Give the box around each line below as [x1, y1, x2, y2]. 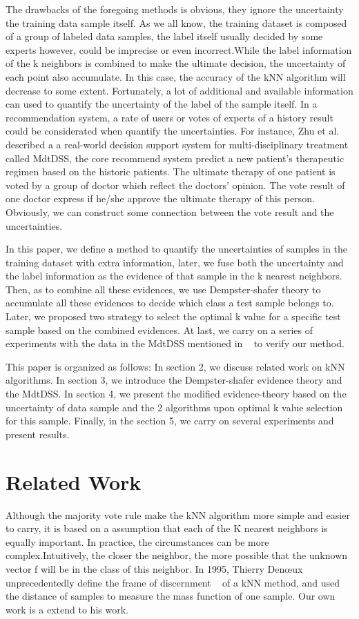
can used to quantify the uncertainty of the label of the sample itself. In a [6, 97, 318, 111]
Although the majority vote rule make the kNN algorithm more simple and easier [6, 507, 350, 522]
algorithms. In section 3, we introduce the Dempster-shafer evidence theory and [6, 373, 342, 387]
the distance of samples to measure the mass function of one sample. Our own [6, 589, 336, 603]
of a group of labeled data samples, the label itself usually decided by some [6, 29, 323, 43]
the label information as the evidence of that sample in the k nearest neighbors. [6, 268, 342, 283]
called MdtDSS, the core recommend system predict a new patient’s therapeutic [6, 150, 345, 165]
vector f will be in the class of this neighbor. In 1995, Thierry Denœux [6, 561, 303, 576]
